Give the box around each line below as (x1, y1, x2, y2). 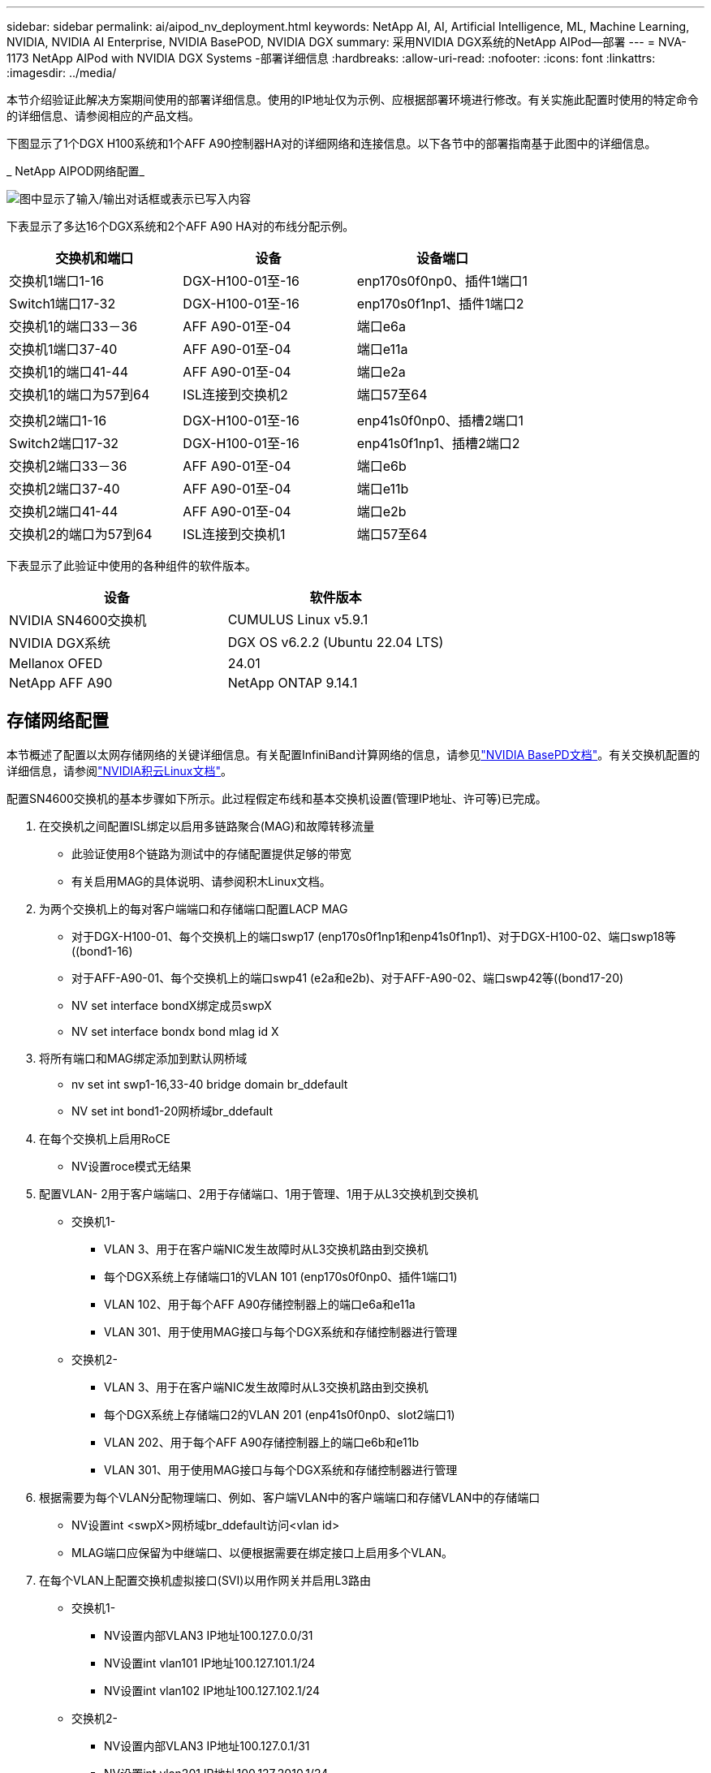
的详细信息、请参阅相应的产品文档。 (6, 109, 200, 123)
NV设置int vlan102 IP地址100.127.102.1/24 (104, 1683, 321, 1698)
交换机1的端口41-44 (9, 364, 129, 380)
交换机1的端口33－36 (9, 318, 138, 334)
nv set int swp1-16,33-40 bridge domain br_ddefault (71, 1076, 348, 1091)
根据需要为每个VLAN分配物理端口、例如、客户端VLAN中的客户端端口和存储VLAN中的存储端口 (39, 1490, 541, 1504)
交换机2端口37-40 (9, 481, 120, 497)
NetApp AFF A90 (9, 675, 113, 691)
